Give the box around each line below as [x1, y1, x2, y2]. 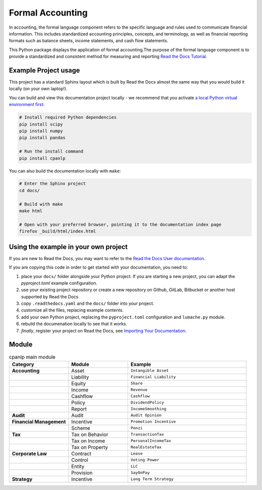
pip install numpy [19, 128, 63, 134]
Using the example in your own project [9, 243, 128, 251]
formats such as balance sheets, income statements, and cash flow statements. [9, 38, 168, 44]
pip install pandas [19, 135, 65, 140]
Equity [71, 380, 86, 386]
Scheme [71, 424, 90, 431]
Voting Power [130, 457, 160, 463]
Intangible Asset [130, 368, 169, 373]
